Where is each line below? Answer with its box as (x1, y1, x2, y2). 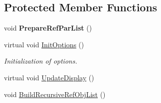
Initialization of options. (4, 56, 78, 66)
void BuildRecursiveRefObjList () (4, 89, 106, 99)
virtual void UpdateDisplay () (4, 72, 94, 82)
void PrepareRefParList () (4, 23, 92, 33)
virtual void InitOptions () (4, 39, 84, 49)
